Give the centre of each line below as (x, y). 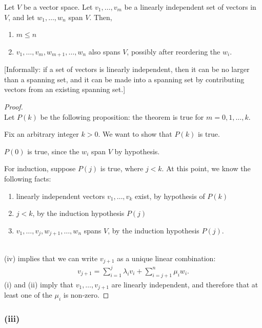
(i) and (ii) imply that (39, 284)
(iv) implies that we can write (51, 258)
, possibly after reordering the (174, 51)
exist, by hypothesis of (170, 196)
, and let (22, 17)
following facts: (28, 178)
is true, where (122, 168)
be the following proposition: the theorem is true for (122, 116)
